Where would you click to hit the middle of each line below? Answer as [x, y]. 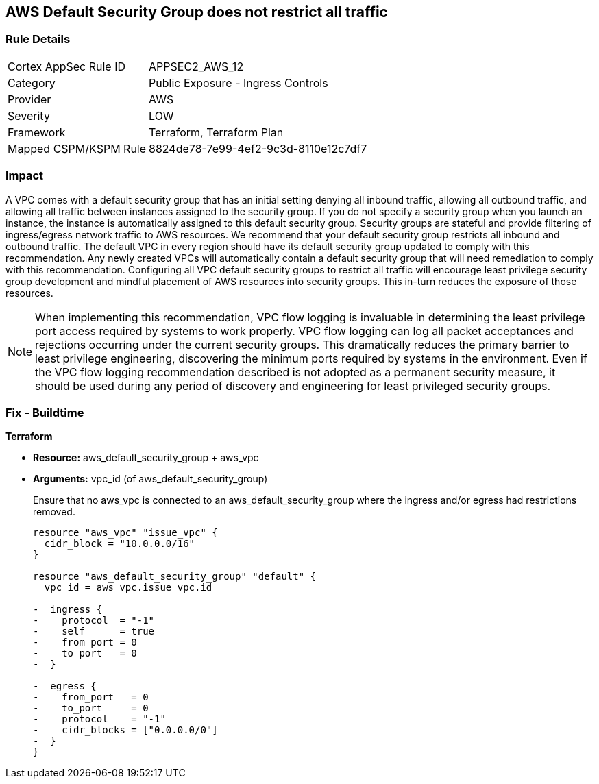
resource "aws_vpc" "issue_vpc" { [125, 533]
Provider [29, 99]
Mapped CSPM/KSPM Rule [77, 148]
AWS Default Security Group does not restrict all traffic [197, 12]
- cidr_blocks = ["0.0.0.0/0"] [125, 730]
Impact [25, 176]
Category [32, 83]
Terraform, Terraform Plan [216, 132]
